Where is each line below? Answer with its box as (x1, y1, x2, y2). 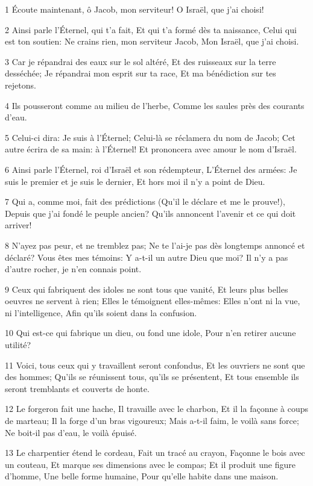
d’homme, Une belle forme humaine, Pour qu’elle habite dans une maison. (5, 470, 279, 482)
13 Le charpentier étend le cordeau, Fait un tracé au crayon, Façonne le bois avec (5, 446, 305, 459)
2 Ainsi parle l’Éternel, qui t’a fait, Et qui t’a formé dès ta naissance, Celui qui (5, 23, 297, 36)
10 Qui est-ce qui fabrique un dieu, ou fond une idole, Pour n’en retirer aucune (5, 326, 296, 339)
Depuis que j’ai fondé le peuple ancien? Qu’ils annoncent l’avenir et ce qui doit (5, 207, 296, 219)
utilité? (5, 338, 31, 351)
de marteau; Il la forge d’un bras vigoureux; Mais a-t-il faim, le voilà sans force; (5, 414, 299, 427)
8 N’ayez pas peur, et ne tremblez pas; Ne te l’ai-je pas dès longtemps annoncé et (5, 238, 305, 251)
